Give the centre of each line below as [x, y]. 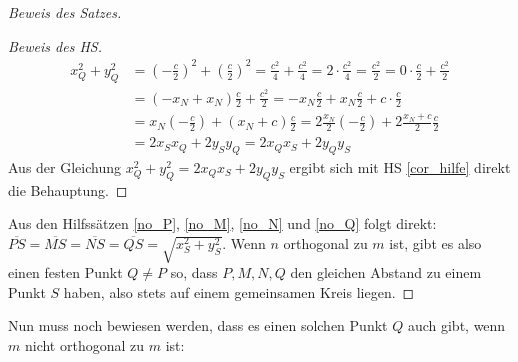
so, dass [194, 271]
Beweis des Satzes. [65, 12]
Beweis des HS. [55, 45]
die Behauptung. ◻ [68, 189]
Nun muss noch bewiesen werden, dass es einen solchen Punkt [198, 325]
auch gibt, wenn [456, 325]
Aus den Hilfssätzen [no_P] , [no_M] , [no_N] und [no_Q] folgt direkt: [222, 223]
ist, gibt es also [435, 243]
